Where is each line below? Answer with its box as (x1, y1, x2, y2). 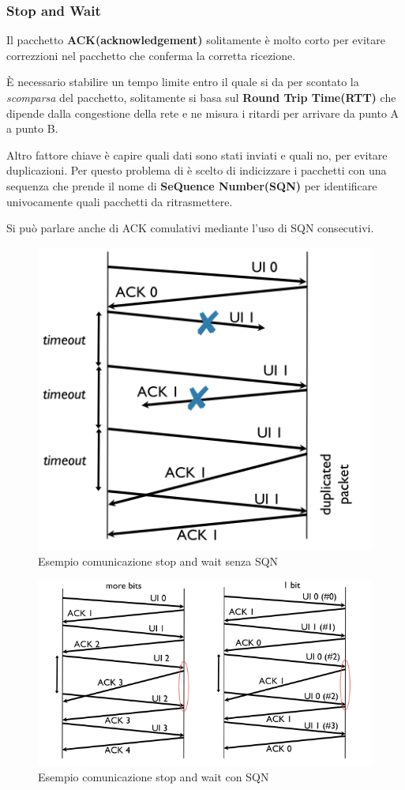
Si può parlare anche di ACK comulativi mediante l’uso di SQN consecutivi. (6, 220, 374, 236)
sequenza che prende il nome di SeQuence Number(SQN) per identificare (6, 177, 377, 194)
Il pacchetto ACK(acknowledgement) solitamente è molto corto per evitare (6, 32, 386, 48)
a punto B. (6, 120, 58, 137)
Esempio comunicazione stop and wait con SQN (38, 768, 269, 784)
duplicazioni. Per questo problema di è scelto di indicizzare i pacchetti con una (6, 162, 387, 179)
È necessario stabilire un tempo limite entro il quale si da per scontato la (6, 73, 359, 90)
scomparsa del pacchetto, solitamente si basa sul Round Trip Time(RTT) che (6, 89, 396, 105)
